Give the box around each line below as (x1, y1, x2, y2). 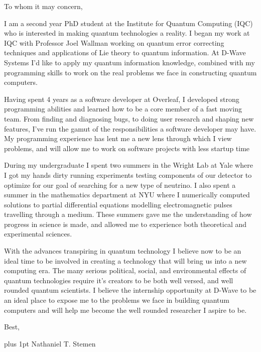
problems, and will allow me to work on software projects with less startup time (4, 143, 250, 153)
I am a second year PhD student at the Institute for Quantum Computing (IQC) (4, 18, 253, 28)
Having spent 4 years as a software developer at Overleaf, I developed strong (4, 93, 239, 104)
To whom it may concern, (4, 1, 83, 11)
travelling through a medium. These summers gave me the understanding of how (4, 209, 252, 219)
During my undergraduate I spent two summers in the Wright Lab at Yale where (4, 160, 253, 170)
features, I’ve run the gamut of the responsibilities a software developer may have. (4, 123, 256, 134)
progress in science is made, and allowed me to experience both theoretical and (4, 218, 247, 229)
